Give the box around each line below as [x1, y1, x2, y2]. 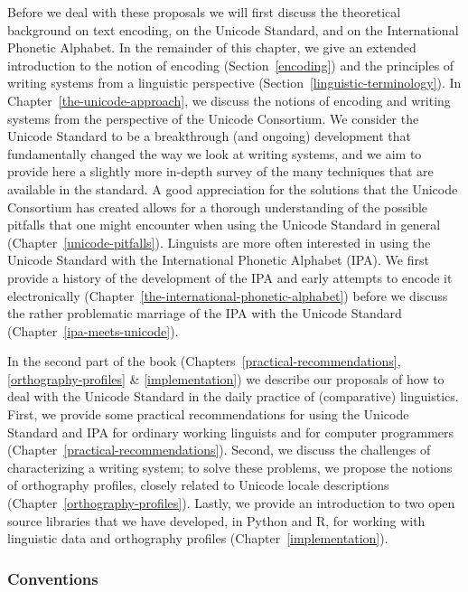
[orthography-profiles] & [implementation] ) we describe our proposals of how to [7, 369, 445, 388]
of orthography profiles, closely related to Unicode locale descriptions [7, 475, 389, 494]
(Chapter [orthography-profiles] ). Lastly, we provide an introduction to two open [7, 493, 455, 512]
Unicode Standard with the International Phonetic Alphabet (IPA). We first [7, 250, 429, 269]
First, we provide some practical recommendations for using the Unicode [7, 405, 409, 424]
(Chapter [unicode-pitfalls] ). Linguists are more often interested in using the [7, 232, 431, 251]
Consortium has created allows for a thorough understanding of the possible [7, 197, 428, 216]
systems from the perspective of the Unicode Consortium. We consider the [7, 108, 419, 127]
